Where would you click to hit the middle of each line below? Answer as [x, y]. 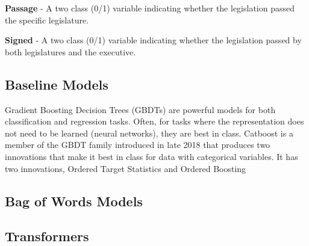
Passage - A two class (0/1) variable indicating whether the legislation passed [150, 8]
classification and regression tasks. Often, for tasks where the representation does [154, 121]
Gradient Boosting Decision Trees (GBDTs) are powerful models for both [140, 109]
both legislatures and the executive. [70, 51]
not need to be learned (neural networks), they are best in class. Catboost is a [149, 133]
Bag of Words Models [74, 201]
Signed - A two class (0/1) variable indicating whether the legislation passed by [153, 40]
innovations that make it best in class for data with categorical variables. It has [151, 156]
